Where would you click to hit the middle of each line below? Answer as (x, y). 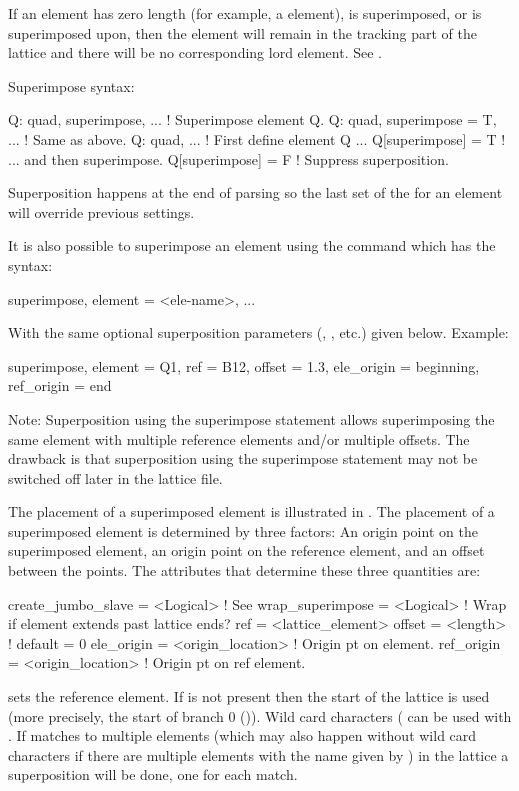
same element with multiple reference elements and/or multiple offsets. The (239, 438)
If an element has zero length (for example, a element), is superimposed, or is (245, 13)
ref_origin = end (60, 385)
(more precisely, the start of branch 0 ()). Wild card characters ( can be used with (260, 715)
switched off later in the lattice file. (115, 477)
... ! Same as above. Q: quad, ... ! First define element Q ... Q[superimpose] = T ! (257, 138)
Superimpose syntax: (71, 85)
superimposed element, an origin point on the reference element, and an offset (246, 550)
